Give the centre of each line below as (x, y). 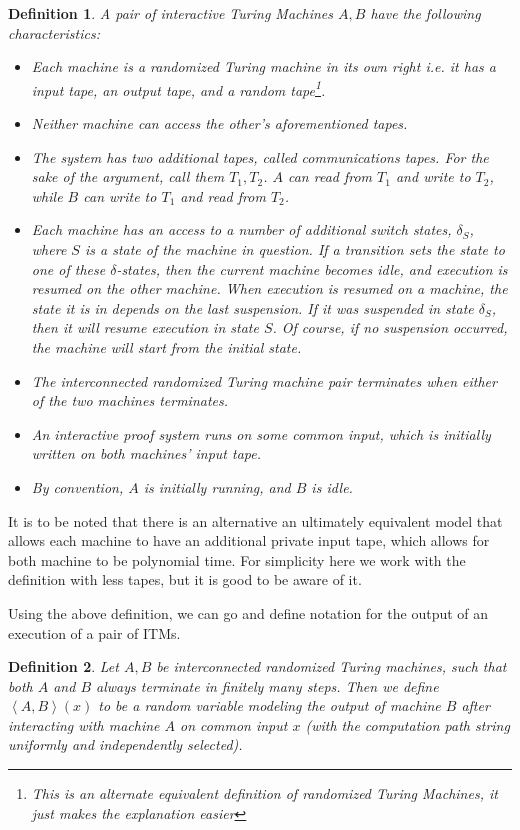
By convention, (77, 486)
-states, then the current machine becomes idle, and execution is (312, 268)
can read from (330, 176)
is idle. (332, 486)
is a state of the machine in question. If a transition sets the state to (294, 249)
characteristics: (54, 32)
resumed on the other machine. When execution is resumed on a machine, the (269, 288)
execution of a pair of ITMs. (94, 632)
